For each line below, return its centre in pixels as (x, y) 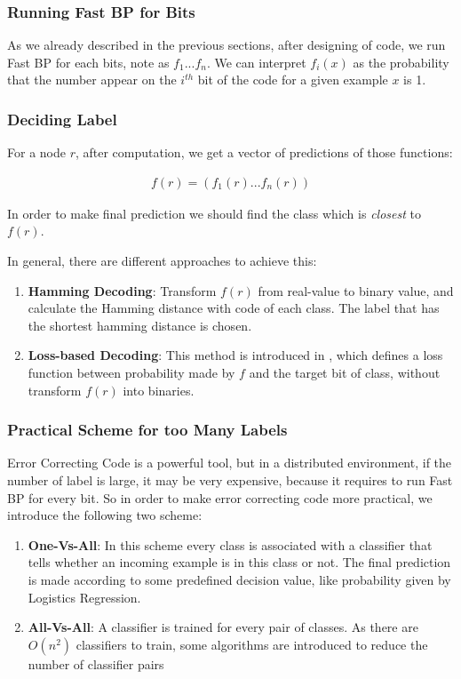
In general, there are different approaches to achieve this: (162, 261)
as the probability (401, 62)
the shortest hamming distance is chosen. (140, 325)
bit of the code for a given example (293, 80)
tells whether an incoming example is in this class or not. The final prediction (239, 562)
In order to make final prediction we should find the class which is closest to (214, 213)
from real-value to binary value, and (356, 290)
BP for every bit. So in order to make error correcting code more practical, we (220, 497)
